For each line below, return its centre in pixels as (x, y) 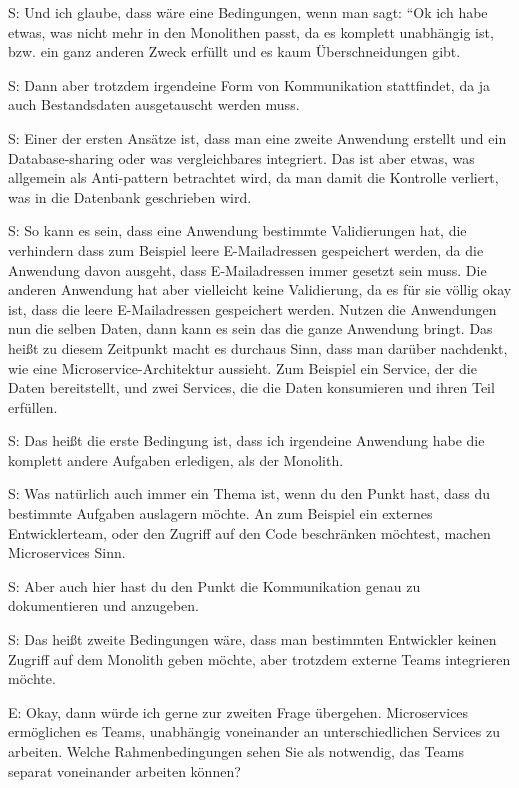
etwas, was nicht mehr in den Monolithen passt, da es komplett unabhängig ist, (251, 31)
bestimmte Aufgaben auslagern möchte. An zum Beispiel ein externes (220, 513)
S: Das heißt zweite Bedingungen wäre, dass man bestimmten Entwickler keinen (252, 639)
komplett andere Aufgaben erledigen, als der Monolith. (176, 459)
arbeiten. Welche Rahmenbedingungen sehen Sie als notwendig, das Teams (236, 751)
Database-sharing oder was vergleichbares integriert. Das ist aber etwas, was (241, 157)
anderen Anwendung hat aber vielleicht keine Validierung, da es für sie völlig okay (260, 289)
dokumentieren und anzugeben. (104, 605)
